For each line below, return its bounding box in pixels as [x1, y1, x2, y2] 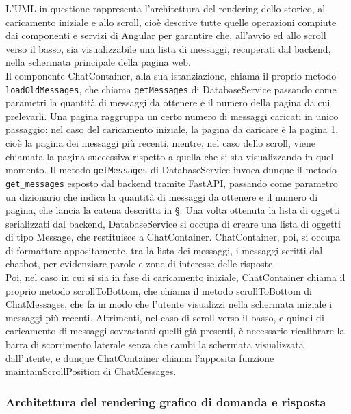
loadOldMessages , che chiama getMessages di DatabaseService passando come [5, 82, 337, 96]
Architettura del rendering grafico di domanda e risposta [5, 393, 326, 410]
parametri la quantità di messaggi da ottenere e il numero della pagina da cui [5, 95, 330, 110]
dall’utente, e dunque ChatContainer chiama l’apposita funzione [5, 350, 274, 365]
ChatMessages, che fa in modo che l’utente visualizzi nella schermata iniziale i [5, 297, 333, 311]
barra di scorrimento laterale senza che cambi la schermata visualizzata [5, 337, 304, 352]
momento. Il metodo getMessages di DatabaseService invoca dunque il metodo [5, 162, 337, 177]
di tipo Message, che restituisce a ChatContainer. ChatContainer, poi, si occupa [5, 230, 341, 244]
